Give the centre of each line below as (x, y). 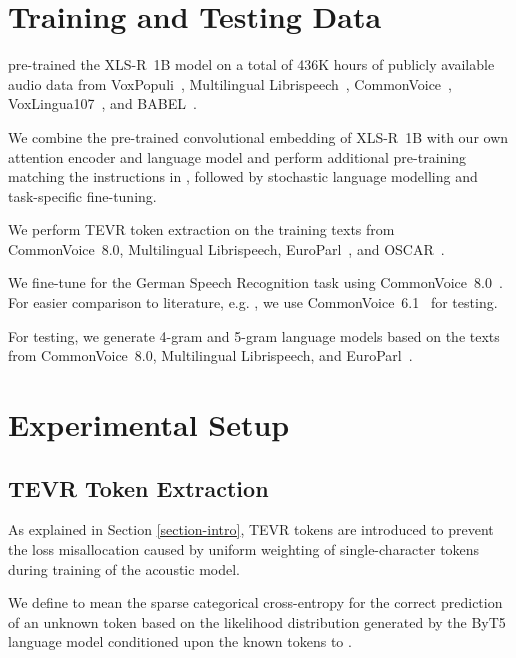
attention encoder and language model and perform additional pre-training (237, 156)
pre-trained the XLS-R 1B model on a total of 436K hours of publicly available (251, 64)
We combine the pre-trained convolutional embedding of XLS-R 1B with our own (258, 136)
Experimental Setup (149, 424)
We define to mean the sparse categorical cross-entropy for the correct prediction (255, 602)
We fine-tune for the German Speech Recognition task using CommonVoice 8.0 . (255, 282)
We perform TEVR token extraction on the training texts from (201, 229)
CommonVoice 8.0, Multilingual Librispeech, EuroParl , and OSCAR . (226, 248)
